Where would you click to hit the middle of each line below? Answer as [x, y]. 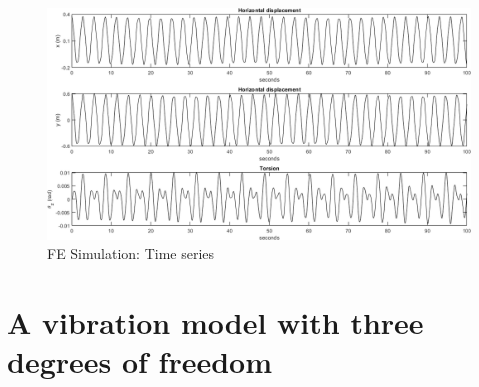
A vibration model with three [215, 322]
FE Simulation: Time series [131, 253]
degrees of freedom [140, 361]
